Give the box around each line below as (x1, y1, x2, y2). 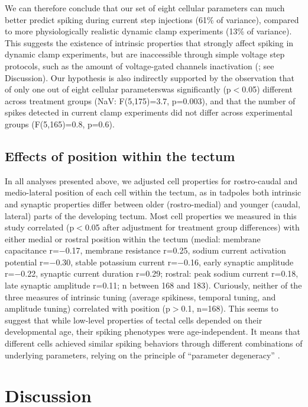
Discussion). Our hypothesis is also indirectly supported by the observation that (5, 71, 294, 84)
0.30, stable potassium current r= (56, 255, 178, 268)
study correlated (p (5, 221, 74, 233)
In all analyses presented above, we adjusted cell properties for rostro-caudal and (5, 174, 297, 187)
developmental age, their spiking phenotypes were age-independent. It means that (5, 325, 301, 338)
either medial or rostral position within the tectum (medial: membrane (5, 232, 261, 245)
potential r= (5, 255, 50, 268)
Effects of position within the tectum (5, 146, 235, 165)
